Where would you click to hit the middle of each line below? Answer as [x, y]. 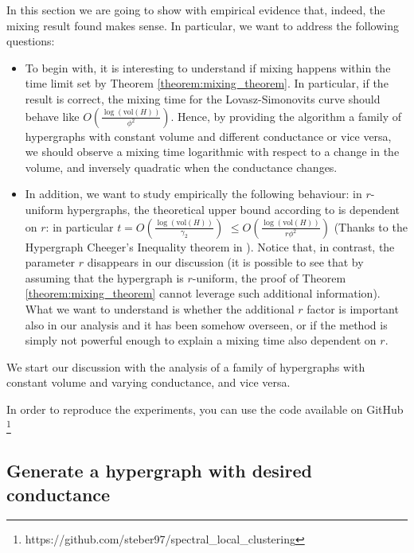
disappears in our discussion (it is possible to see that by [225, 262]
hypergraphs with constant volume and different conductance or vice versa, [208, 136]
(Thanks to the [371, 226]
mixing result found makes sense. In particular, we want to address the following [203, 25]
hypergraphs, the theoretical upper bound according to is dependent [234, 209]
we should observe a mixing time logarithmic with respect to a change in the [212, 152]
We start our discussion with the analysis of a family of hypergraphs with [186, 366]
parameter [50, 262]
